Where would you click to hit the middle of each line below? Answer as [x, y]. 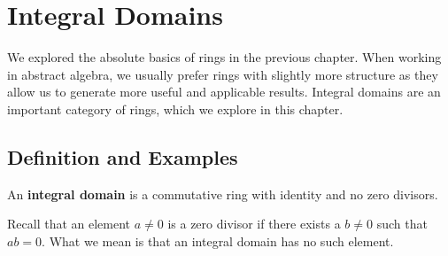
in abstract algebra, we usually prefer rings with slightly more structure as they [223, 74]
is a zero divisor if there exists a [254, 224]
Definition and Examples [123, 156]
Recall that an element [69, 224]
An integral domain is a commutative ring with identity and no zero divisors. [223, 194]
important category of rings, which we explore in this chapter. [175, 109]
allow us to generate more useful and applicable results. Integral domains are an [224, 92]
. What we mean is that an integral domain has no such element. [218, 240]
